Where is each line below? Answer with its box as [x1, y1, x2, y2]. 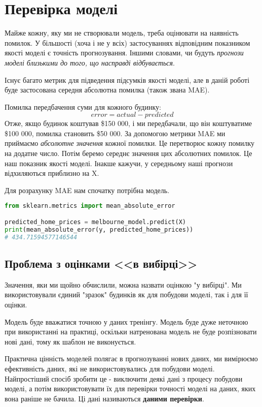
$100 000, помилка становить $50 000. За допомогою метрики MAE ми [5, 128, 226, 138]
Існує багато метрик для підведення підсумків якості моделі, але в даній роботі [5, 74, 250, 85]
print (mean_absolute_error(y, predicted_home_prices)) [5, 226, 194, 233]
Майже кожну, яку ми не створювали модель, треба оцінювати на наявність [5, 27, 239, 38]
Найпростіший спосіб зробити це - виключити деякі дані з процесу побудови [5, 373, 243, 384]
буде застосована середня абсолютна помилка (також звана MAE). [5, 84, 210, 95]
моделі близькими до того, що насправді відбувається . [5, 57, 175, 68]
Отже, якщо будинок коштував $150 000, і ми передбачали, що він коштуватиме [5, 118, 252, 129]
